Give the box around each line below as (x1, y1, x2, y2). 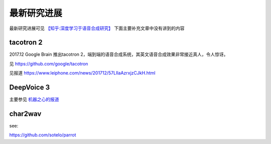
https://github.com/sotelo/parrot (9, 132, 76, 138)
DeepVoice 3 (9, 83, 50, 92)
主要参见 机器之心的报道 (9, 96, 59, 103)
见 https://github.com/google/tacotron (9, 60, 88, 66)
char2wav (9, 109, 42, 118)
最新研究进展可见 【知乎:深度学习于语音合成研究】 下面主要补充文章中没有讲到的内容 (9, 25, 185, 31)
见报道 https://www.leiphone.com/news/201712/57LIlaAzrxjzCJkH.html (9, 70, 156, 76)
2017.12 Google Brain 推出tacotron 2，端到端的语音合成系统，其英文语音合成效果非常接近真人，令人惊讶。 (9, 51, 228, 57)
